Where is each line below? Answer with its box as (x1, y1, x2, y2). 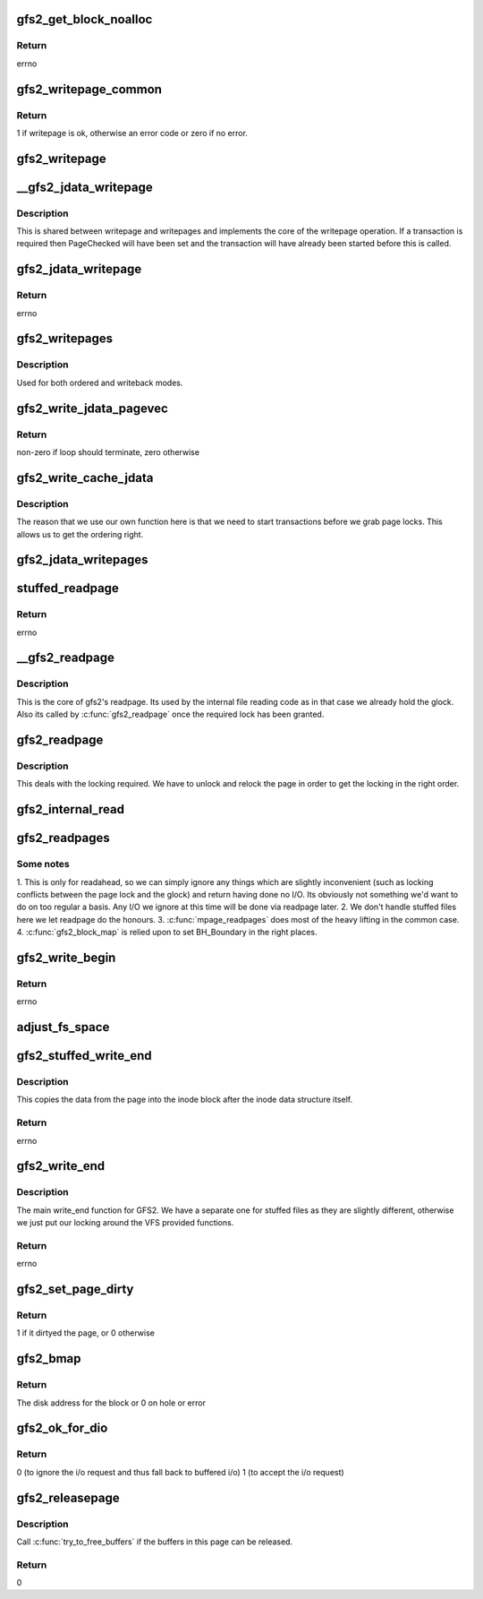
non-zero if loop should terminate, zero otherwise (16, 446, 200, 457)
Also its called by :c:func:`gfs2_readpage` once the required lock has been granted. (16, 709, 325, 720)
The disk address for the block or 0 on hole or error (16, 1397, 206, 1408)
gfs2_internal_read (16, 802, 125, 817)
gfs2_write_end (16, 1158, 106, 1173)
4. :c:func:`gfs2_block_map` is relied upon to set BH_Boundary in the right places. (16, 927, 318, 938)
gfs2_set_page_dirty (16, 1282, 134, 1297)
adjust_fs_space (16, 1019, 110, 1035)
